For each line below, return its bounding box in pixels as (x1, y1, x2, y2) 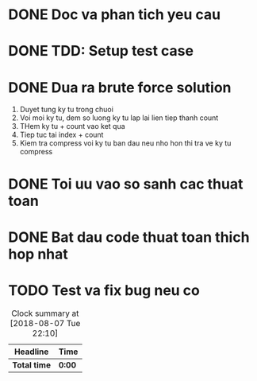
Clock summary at (11, 308, 79, 319)
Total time (12, 360, 52, 371)
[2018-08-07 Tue (10, 317, 81, 329)
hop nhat (8, 245, 69, 263)
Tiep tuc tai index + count (19, 130, 104, 140)
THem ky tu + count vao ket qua (19, 122, 125, 131)
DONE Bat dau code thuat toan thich (8, 228, 250, 246)
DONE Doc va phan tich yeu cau (8, 6, 221, 24)
